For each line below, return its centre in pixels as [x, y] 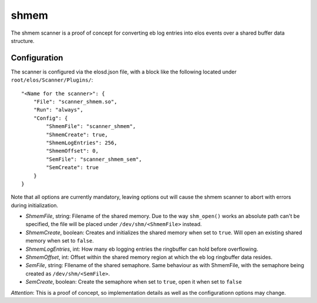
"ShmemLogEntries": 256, [82, 143]
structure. [23, 41]
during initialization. [35, 205]
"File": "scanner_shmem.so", [75, 102]
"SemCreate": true [72, 168]
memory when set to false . [60, 241]
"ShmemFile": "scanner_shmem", [91, 127]
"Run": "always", [58, 110]
